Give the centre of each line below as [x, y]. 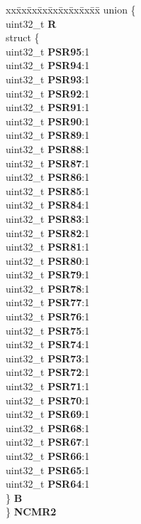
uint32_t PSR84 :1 [48, 205]
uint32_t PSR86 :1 [48, 177]
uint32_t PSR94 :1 [48, 65]
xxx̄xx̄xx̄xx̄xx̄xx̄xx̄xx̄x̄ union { [71, 9]
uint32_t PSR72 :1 [48, 372]
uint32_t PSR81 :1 [48, 247]
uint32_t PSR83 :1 [48, 218]
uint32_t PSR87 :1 [48, 163]
